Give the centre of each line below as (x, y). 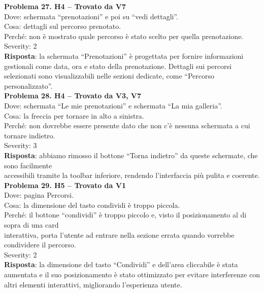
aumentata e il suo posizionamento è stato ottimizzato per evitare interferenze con (132, 274)
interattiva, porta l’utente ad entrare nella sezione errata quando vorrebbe (119, 234)
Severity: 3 (21, 145)
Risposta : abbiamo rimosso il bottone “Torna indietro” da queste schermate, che (131, 155)
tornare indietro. (30, 135)
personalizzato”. (28, 85)
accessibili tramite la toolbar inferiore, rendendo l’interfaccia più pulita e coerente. (132, 175)
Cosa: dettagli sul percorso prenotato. (63, 26)
